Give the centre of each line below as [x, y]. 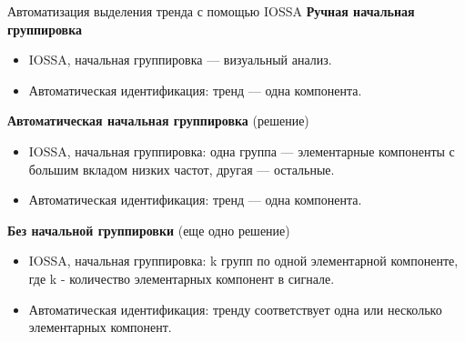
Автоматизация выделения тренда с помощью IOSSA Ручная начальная [211, 11]
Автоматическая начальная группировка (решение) [158, 121]
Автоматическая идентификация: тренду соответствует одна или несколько [235, 309]
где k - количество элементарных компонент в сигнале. [182, 278]
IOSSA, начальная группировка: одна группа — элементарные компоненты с [242, 151]
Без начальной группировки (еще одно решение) [149, 230]
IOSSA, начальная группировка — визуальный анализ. [180, 60]
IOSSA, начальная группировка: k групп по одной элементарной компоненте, [243, 261]
